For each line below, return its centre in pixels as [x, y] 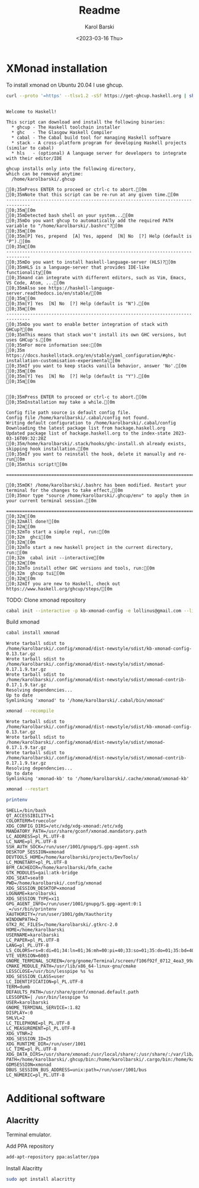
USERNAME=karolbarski [33, 935]
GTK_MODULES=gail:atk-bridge [42, 873]
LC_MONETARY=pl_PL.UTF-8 [37, 862]
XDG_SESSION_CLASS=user [36, 976]
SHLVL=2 [16, 1018]
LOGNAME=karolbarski [32, 893]
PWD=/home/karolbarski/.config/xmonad [54, 883]
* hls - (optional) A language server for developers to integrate [99, 153]
